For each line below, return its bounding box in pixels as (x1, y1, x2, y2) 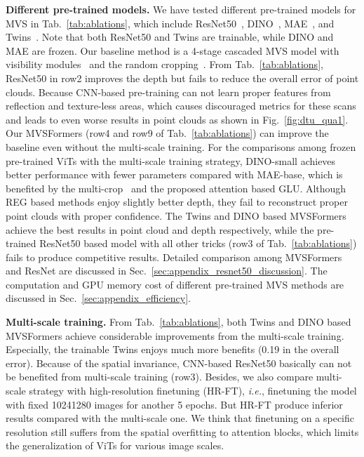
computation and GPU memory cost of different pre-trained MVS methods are (6, 277, 344, 291)
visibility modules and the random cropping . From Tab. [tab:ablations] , (6, 57, 323, 72)
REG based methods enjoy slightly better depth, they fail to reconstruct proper (6, 194, 348, 209)
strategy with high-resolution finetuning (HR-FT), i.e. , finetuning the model (29, 383, 357, 398)
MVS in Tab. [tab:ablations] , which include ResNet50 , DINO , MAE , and (6, 15, 335, 30)
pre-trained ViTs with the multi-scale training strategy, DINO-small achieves (6, 153, 336, 168)
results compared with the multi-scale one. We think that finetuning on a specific (6, 411, 354, 425)
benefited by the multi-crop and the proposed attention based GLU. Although (6, 180, 346, 195)
